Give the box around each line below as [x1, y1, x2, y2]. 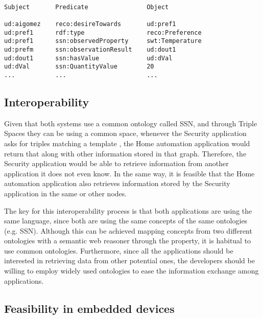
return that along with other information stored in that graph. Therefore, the [4, 148, 247, 158]
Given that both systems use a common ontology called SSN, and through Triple [4, 118, 257, 128]
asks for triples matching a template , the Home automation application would [4, 138, 250, 148]
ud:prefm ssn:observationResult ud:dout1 [4, 45, 176, 53]
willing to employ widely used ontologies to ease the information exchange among [4, 265, 259, 276]
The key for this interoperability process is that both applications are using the [4, 205, 252, 216]
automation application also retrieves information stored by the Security [4, 178, 230, 189]
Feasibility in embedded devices [4, 300, 175, 316]
